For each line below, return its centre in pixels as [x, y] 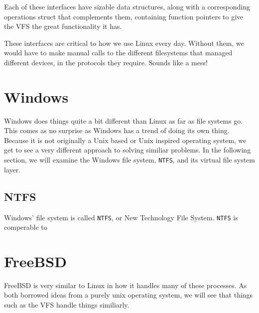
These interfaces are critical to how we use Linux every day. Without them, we [124, 43]
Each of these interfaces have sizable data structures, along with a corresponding [127, 6]
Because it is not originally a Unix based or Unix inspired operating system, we [125, 140]
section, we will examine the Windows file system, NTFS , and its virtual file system [130, 160]
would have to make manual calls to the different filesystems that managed [118, 53]
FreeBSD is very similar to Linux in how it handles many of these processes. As [126, 285]
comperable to [26, 227]
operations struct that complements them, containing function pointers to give [124, 16]
